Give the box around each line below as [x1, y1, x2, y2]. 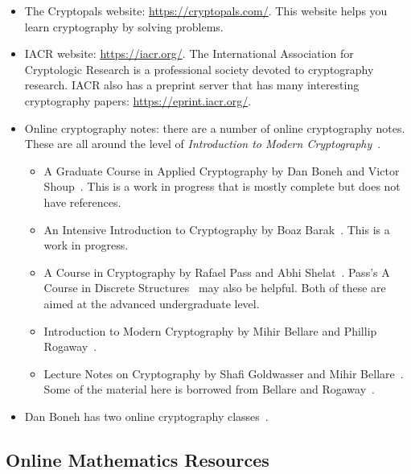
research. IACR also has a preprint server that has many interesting [24, 76, 360, 93]
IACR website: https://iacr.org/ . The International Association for [24, 45, 354, 62]
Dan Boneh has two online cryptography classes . [24, 407, 269, 424]
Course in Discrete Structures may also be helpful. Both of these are [43, 279, 386, 296]
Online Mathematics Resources [6, 447, 269, 472]
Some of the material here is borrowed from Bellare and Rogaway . [43, 381, 375, 398]
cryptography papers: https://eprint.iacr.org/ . [24, 92, 252, 109]
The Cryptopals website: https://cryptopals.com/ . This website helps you [24, 2, 388, 19]
